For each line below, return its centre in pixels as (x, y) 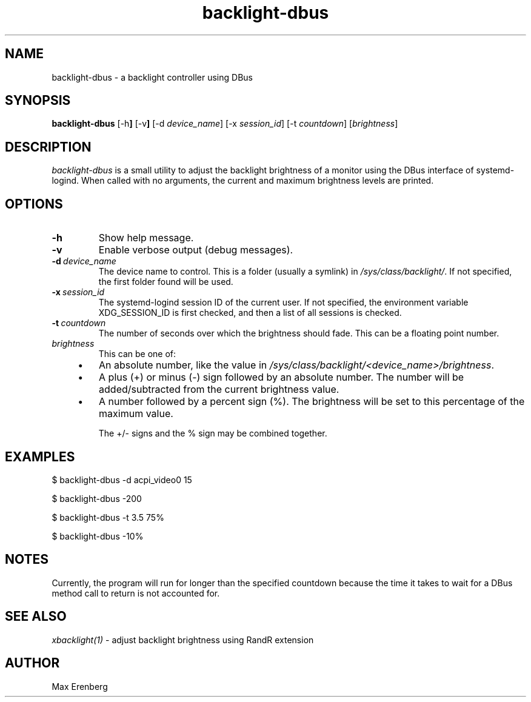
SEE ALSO (36, 617)
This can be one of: (137, 354)
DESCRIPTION (48, 147)
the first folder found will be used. (166, 282)
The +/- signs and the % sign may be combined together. (213, 433)
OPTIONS (34, 204)
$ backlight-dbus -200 (97, 498)
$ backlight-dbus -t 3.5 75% (108, 517)
